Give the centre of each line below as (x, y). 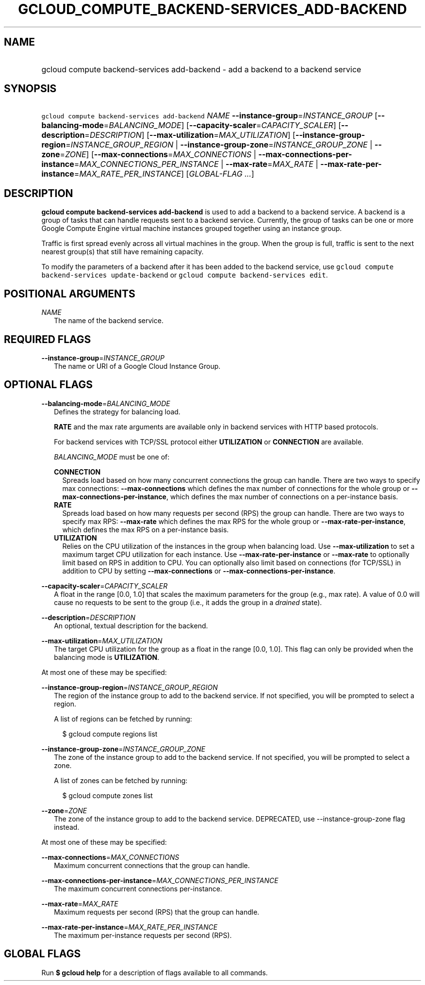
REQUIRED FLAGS (48, 339)
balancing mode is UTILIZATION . (107, 657)
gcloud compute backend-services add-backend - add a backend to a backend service (201, 69)
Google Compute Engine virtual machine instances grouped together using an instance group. (192, 229)
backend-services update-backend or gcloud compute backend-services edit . (185, 275)
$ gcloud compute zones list (107, 795)
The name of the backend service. (109, 321)
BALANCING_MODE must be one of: (112, 457)
